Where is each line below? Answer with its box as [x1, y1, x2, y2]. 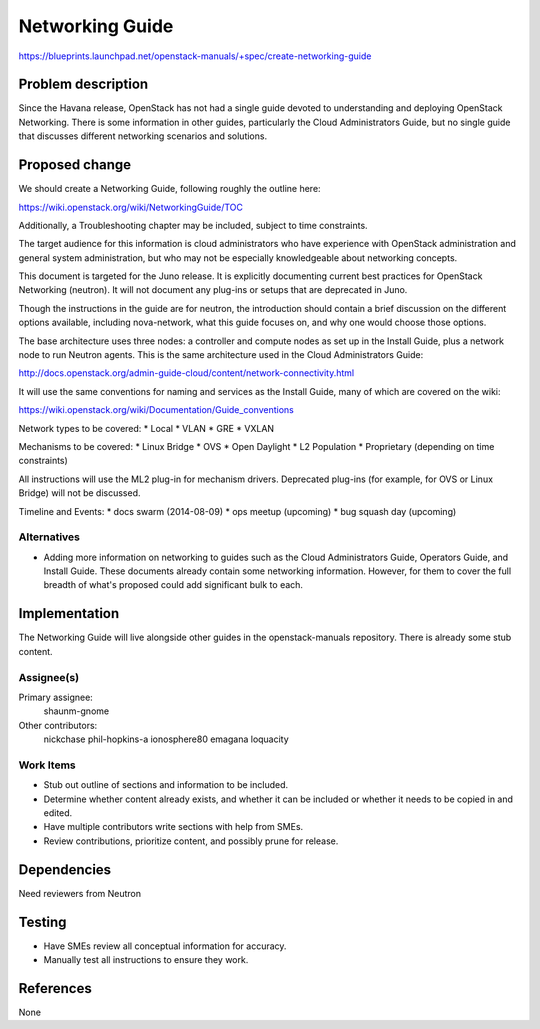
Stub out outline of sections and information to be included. [43, 779, 289, 791]
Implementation [18, 605, 120, 622]
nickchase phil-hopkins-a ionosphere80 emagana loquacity [43, 733, 289, 745]
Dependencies [18, 861, 112, 878]
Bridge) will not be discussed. [18, 487, 141, 499]
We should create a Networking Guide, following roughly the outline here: [18, 183, 321, 195]
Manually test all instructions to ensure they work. [43, 954, 249, 965]
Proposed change [18, 156, 132, 174]
